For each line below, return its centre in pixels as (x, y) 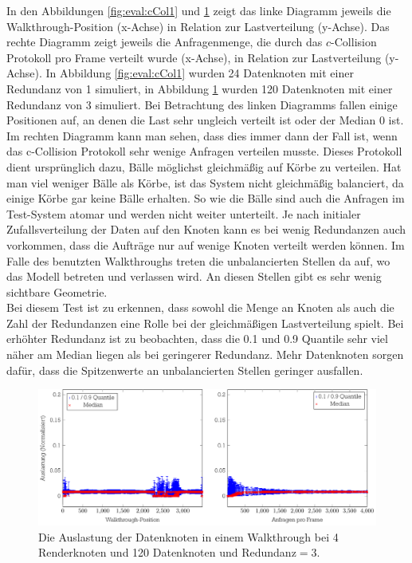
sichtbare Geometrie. (57, 291)
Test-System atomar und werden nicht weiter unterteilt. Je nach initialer (184, 213)
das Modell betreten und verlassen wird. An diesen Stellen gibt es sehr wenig (194, 276)
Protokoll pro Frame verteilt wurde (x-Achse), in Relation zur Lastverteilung (194, 57)
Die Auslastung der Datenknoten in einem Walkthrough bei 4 (188, 536)
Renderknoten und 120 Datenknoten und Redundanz (167, 552)
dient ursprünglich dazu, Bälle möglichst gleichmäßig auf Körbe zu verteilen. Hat (204, 166)
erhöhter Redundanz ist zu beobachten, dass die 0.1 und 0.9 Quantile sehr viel (197, 339)
